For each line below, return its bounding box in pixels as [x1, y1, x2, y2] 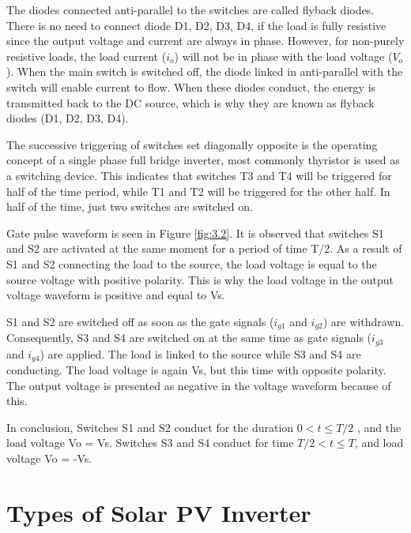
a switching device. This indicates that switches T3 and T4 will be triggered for [6, 167, 392, 183]
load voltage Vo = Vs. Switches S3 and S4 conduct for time [6, 434, 294, 451]
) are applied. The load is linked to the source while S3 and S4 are [40, 345, 361, 362]
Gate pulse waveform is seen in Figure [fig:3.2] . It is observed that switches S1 [6, 224, 384, 241]
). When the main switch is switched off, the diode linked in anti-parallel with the [6, 63, 403, 80]
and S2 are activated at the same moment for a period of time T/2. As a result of [6, 240, 402, 257]
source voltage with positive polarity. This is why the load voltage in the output [6, 271, 394, 287]
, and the [356, 419, 402, 435]
